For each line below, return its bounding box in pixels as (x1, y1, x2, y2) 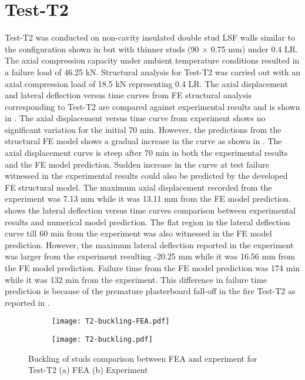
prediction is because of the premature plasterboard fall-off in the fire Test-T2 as (5, 285, 296, 297)
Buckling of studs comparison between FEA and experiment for (28, 352, 257, 364)
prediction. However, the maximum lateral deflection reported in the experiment (5, 238, 294, 251)
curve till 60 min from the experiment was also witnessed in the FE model (5, 227, 272, 239)
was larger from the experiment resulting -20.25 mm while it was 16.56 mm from (5, 250, 295, 262)
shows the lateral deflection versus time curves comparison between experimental (5, 204, 296, 216)
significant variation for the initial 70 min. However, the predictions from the (5, 123, 281, 135)
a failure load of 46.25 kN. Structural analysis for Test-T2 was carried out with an (5, 65, 301, 78)
